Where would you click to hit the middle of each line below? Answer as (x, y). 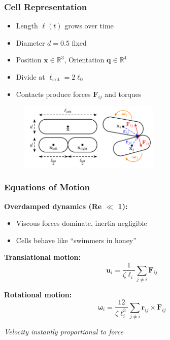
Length (27, 26)
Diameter (30, 42)
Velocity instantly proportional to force (64, 332)
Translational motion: (42, 257)
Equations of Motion (47, 187)
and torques (123, 94)
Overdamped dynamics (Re (53, 206)
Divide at (30, 77)
